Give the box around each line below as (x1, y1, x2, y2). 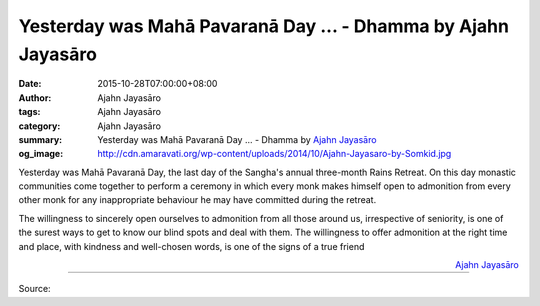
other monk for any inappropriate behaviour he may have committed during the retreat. (18, 194, 377, 206)
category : (18, 120, 61, 132)
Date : (18, 78, 42, 90)
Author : (18, 91, 52, 104)
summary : (18, 133, 63, 145)
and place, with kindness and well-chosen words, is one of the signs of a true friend (18, 240, 365, 252)
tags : (18, 106, 41, 118)
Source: (18, 283, 51, 295)
